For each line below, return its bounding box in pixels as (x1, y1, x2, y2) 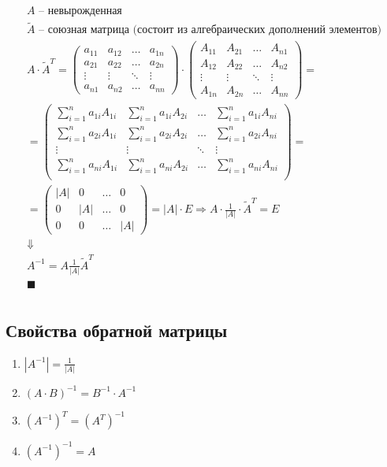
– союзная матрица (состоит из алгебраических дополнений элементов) (39, 24, 382, 36)
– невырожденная (39, 6, 122, 17)
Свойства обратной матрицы (6, 317, 228, 342)
